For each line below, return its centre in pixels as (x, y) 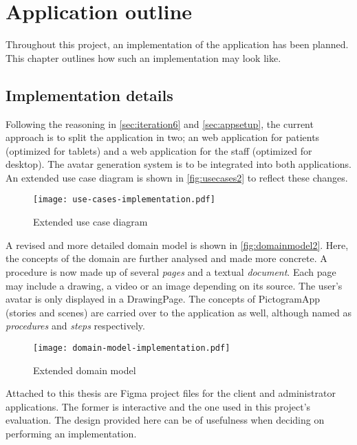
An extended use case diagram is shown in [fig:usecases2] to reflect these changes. (177, 177)
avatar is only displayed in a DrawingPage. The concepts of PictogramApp (163, 299)
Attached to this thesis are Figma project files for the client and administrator (171, 393)
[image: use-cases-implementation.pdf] (124, 200)
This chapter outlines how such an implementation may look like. (143, 57)
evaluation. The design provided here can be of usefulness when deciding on (165, 420)
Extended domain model (85, 370)
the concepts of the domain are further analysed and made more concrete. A (166, 258)
